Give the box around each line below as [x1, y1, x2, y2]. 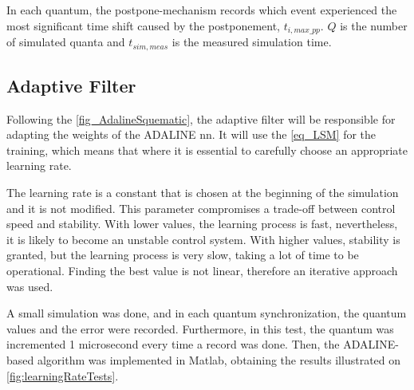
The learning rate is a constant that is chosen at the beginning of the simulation [6, 184, 399, 201]
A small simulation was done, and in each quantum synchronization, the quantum [6, 305, 407, 321]
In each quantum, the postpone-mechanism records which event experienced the [6, 2, 397, 18]
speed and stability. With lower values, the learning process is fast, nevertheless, [6, 215, 398, 232]
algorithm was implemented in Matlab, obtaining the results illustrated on [37, 352, 401, 368]
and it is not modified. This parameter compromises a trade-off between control [6, 199, 396, 216]
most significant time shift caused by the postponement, [6, 17, 280, 33]
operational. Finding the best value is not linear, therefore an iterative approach [6, 262, 398, 279]
